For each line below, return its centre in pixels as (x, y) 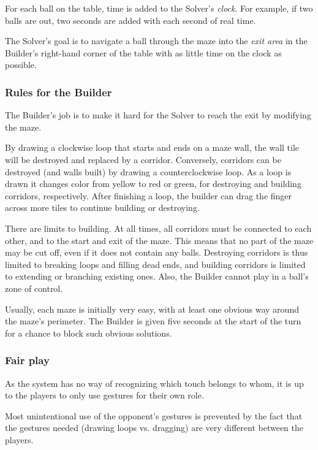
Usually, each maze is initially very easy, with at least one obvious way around (152, 309)
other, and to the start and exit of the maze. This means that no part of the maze (159, 240)
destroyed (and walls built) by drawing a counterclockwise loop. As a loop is (148, 171)
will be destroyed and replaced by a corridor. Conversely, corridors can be (143, 159)
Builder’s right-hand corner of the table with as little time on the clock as (143, 52)
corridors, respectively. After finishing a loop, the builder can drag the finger (149, 195)
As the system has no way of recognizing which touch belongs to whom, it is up (154, 383)
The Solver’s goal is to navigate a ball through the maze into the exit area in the (156, 41)
